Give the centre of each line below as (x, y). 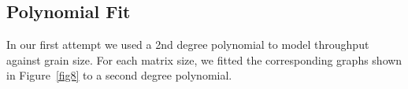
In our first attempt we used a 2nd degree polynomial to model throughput (188, 44)
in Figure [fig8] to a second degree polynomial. (119, 75)
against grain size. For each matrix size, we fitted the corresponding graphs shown (204, 59)
